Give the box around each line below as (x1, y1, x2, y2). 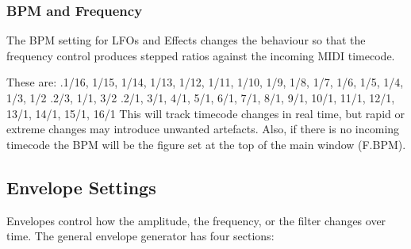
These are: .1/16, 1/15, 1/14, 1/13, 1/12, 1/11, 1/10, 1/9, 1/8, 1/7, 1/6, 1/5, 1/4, (6, 74, 404, 90)
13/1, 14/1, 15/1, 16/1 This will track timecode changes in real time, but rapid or (6, 105, 405, 121)
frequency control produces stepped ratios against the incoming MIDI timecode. (6, 47, 395, 63)
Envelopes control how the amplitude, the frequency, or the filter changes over (6, 212, 386, 228)
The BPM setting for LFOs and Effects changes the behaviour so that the (6, 32, 366, 48)
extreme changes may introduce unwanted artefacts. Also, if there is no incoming (6, 121, 400, 137)
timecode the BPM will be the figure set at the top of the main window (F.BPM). (6, 136, 406, 152)
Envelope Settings (6, 174, 156, 199)
